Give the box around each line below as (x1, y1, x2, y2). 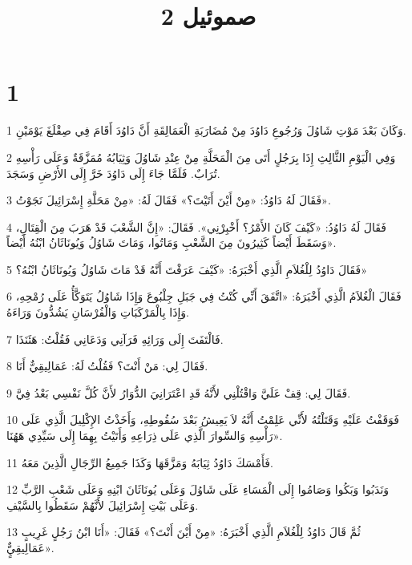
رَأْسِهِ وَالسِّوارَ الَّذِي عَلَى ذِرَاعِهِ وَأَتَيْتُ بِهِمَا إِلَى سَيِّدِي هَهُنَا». (6, 427, 283, 444)
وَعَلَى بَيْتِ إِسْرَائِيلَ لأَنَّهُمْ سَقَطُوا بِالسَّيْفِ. (6, 496, 199, 513)
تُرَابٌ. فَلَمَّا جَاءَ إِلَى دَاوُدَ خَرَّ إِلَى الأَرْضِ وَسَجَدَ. (6, 164, 220, 181)
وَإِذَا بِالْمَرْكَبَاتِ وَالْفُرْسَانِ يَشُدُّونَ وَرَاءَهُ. (6, 304, 190, 321)
